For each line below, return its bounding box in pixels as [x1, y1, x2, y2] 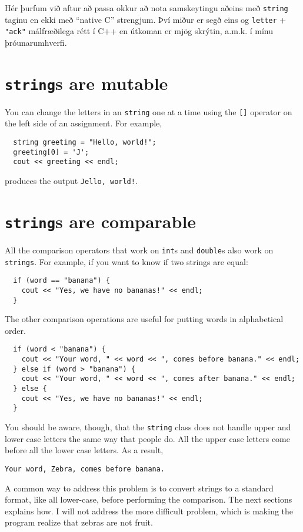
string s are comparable [5, 209, 197, 233]
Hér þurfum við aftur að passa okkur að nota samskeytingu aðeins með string [5, 2, 288, 14]
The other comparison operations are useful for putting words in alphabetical [5, 313, 284, 325]
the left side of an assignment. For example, [5, 117, 162, 129]
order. [5, 324, 26, 336]
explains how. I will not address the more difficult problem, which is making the [5, 504, 294, 517]
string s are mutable [5, 71, 168, 95]
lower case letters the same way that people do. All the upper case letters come [5, 432, 290, 444]
